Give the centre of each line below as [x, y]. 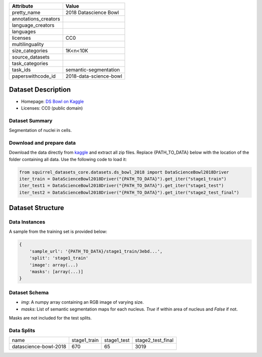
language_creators [33, 25]
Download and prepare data [42, 143]
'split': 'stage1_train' [59, 258]
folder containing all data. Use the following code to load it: [68, 159]
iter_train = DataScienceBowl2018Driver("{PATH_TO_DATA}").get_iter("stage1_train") [123, 179]
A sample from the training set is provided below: [58, 232]
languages [24, 32]
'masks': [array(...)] [56, 272]
